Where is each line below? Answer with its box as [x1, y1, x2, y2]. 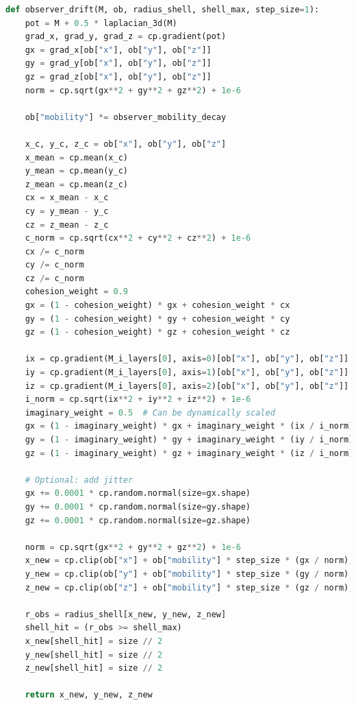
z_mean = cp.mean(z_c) [25, 179, 128, 189]
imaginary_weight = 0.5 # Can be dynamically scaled [25, 407, 275, 418]
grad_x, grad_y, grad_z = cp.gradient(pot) [25, 32, 227, 42]
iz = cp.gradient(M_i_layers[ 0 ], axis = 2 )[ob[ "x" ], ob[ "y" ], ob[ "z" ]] [25, 381, 349, 391]
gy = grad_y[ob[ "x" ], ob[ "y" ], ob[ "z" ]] [25, 58, 212, 69]
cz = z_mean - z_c [25, 219, 109, 230]
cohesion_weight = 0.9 [25, 287, 129, 297]
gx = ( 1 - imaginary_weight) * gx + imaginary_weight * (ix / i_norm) [25, 421, 354, 431]
